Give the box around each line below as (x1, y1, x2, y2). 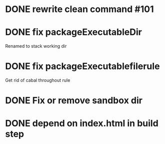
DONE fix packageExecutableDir (5, 27, 142, 38)
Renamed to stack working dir (5, 43, 67, 49)
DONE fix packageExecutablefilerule (5, 61, 160, 72)
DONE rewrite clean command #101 (5, 4, 154, 15)
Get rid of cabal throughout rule (5, 77, 70, 83)
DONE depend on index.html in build (5, 118, 158, 129)
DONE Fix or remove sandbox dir (5, 95, 142, 106)
